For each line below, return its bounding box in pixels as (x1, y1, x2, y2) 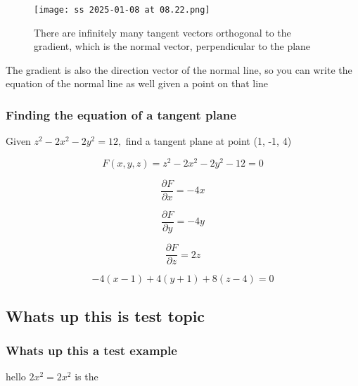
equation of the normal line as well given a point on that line (6, 76, 269, 91)
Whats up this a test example (6, 341, 177, 359)
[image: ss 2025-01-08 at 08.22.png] (34, 5, 210, 15)
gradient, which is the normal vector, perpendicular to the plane (34, 39, 311, 53)
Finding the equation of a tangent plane (6, 105, 236, 123)
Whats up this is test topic (6, 304, 205, 326)
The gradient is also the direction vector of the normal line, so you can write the (6, 62, 352, 77)
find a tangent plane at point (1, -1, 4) (125, 134, 292, 148)
